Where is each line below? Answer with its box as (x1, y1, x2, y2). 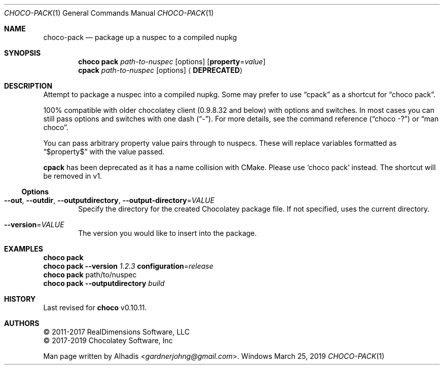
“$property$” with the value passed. (43, 147, 165, 156)
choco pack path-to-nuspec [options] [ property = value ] (78, 57, 266, 66)
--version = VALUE (4, 220, 64, 229)
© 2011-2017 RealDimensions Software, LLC (43, 327, 190, 336)
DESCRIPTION (4, 81, 53, 90)
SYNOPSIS (4, 49, 41, 57)
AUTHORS (4, 319, 40, 327)
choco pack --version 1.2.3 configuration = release (43, 262, 213, 270)
